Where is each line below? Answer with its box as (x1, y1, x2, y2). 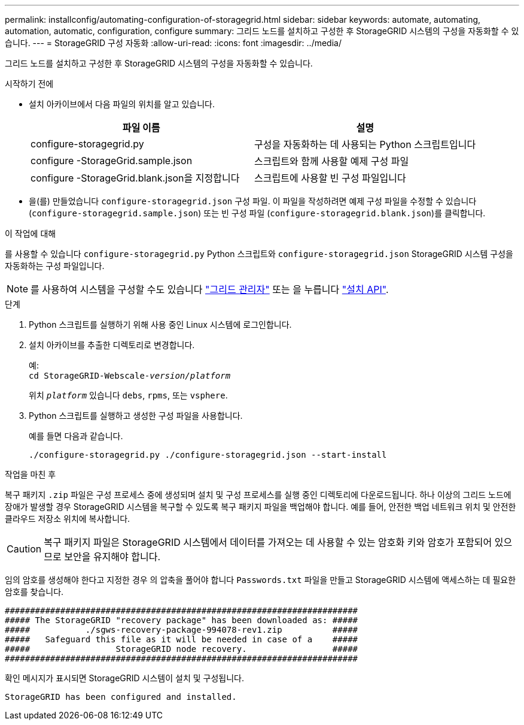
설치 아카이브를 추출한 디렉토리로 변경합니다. (29, 340, 195, 350)
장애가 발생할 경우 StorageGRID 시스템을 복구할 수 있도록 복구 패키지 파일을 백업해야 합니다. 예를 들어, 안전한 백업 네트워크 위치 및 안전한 (5, 502, 516, 512)
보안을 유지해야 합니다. (64, 551, 161, 563)
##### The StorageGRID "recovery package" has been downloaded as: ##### (5, 615, 358, 625)
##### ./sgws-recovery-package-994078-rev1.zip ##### (5, 625, 358, 635)
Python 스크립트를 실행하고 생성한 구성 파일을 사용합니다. (29, 410, 243, 421)
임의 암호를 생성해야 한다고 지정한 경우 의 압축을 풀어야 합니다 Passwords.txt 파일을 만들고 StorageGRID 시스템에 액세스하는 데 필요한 (5, 575, 516, 585)
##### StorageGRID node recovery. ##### (5, 644, 358, 654)
